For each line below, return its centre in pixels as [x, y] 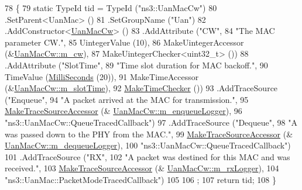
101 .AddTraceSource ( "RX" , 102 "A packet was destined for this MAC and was [147, 156]
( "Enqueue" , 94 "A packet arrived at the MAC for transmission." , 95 [127, 99]
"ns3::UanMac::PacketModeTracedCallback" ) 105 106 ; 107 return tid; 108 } [140, 179]
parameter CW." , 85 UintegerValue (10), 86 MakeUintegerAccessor [124, 42]
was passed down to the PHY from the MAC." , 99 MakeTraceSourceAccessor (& [149, 134]
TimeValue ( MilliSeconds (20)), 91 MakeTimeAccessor [102, 76]
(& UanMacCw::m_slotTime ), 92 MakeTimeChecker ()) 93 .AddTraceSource [141, 88]
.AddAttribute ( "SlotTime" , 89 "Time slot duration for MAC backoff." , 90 [136, 65]
